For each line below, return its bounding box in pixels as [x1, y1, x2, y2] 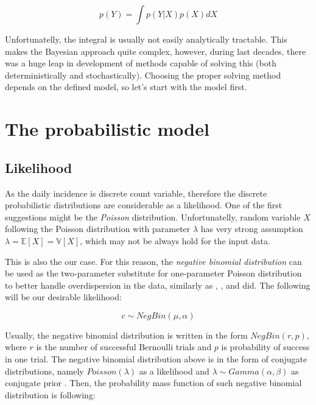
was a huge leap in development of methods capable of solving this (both [5, 57, 276, 69]
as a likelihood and [139, 364, 209, 377]
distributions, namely [5, 364, 84, 377]
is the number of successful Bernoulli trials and [36, 340, 212, 353]
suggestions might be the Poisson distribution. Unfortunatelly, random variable [5, 210, 301, 223]
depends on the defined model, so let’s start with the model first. [5, 80, 247, 93]
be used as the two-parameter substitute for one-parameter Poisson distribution [5, 267, 302, 280]
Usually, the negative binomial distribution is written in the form [5, 328, 248, 341]
